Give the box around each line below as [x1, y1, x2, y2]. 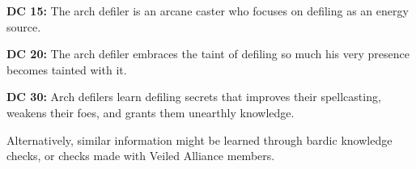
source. [6, 18, 41, 35]
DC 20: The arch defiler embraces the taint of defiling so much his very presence [6, 45, 410, 62]
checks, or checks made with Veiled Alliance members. [6, 147, 275, 164]
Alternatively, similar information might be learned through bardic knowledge [6, 131, 393, 148]
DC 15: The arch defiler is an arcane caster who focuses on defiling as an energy [6, 2, 409, 19]
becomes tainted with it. [6, 61, 127, 78]
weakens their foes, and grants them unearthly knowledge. [6, 104, 295, 120]
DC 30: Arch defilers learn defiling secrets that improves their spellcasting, [6, 88, 381, 105]
